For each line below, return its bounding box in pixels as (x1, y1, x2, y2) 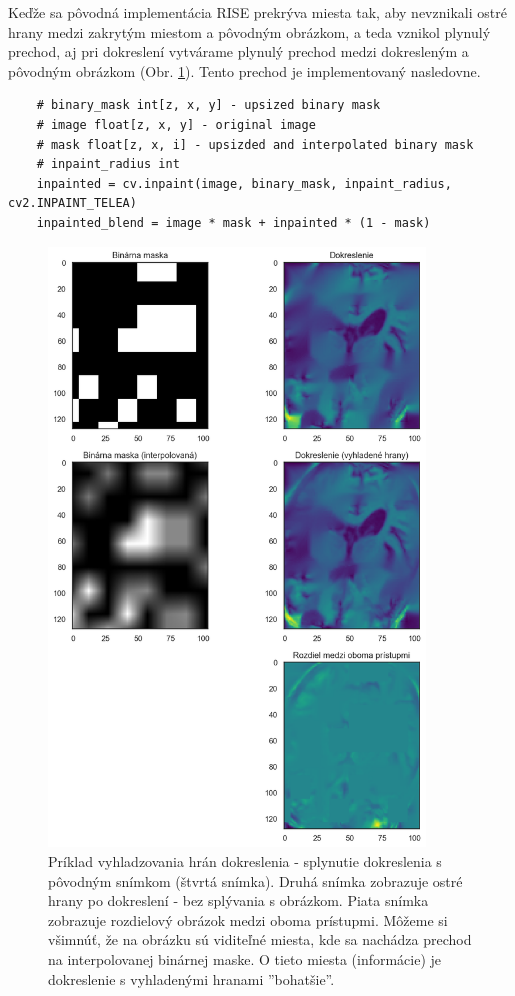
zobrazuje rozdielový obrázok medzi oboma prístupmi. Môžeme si (48, 909, 448, 930)
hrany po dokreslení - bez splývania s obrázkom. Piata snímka (48, 890, 429, 911)
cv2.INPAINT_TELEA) (8, 196, 137, 211)
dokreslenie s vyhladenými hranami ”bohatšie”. (48, 968, 335, 989)
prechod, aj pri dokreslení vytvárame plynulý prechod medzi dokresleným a (8, 41, 469, 62)
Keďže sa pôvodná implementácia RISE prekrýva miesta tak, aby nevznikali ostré (8, 2, 507, 22)
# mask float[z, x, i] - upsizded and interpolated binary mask (36, 137, 474, 152)
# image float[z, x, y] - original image (36, 117, 316, 132)
